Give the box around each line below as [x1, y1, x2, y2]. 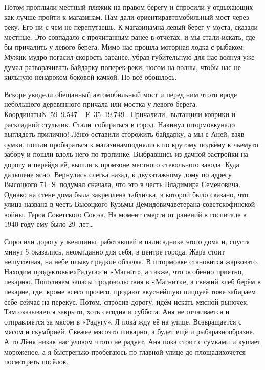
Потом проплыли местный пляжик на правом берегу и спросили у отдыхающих [4, 2, 253, 12]
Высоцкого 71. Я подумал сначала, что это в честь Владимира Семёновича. [4, 179, 241, 190]
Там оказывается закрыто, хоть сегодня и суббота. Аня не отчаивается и [4, 306, 230, 317]
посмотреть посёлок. [4, 356, 69, 367]
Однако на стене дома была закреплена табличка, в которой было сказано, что [4, 189, 248, 199]
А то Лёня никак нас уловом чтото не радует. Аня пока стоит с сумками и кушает [4, 336, 260, 346]
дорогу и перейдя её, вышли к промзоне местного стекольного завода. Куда [4, 158, 239, 169]
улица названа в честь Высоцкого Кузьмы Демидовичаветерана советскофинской [4, 199, 255, 210]
